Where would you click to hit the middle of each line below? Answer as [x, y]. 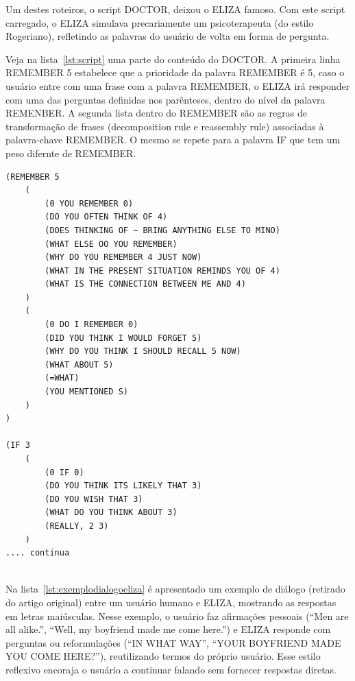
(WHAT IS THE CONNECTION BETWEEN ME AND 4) [145, 284]
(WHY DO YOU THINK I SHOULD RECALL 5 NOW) [143, 351]
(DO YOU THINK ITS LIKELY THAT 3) [123, 486]
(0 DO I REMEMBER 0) [91, 325]
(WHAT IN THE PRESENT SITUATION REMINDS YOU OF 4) [162, 271]
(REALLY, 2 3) [77, 526]
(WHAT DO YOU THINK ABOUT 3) [111, 513]
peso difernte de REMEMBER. [71, 153]
